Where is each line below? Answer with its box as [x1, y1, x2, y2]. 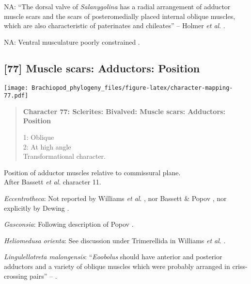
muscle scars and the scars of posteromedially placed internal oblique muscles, [4, 11, 235, 21]
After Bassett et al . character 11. [4, 177, 101, 187]
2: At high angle [23, 141, 71, 151]
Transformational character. [23, 151, 106, 161]
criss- [232, 261, 248, 271]
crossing [4, 270, 28, 281]
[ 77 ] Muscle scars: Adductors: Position [4, 60, 200, 75]
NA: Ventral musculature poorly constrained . [4, 36, 140, 47]
